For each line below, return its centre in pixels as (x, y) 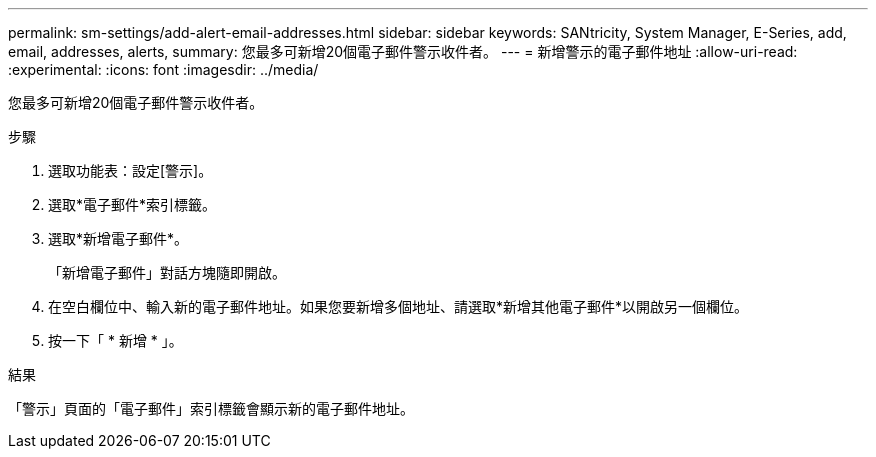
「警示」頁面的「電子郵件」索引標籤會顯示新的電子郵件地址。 (211, 408)
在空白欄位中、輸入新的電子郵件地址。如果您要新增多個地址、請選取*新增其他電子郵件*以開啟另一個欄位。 (398, 306)
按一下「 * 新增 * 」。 (115, 340)
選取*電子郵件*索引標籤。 (132, 204)
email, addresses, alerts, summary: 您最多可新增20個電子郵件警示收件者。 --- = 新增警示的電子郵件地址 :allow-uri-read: (403, 51)
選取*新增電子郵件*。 (118, 238)
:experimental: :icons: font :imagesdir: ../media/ (163, 69)
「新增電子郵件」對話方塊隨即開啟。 (167, 272)
